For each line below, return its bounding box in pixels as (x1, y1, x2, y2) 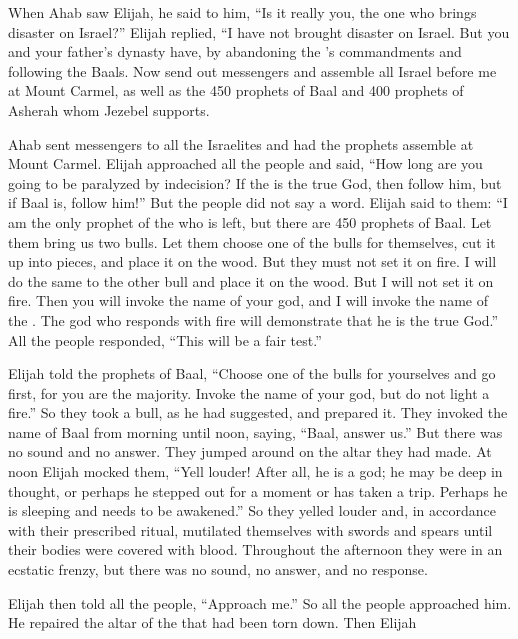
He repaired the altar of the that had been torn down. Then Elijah (8, 612, 417, 633)
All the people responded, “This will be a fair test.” (8, 329, 322, 350)
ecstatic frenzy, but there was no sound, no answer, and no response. (8, 559, 428, 580)
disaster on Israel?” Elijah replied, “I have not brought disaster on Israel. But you (8, 21, 510, 42)
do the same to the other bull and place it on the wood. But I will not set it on (8, 270, 494, 291)
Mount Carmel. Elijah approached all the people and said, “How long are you (8, 153, 483, 174)
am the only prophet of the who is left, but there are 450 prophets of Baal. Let (8, 211, 492, 232)
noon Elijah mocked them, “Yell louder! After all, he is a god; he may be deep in (8, 461, 503, 482)
